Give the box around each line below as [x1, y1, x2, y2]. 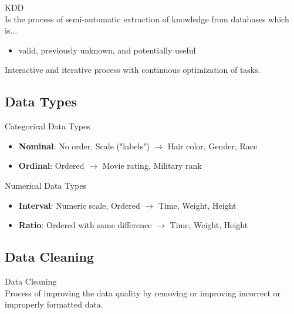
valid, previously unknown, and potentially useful [18, 44, 196, 56]
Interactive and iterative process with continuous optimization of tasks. [5, 64, 261, 76]
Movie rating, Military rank [102, 159, 202, 172]
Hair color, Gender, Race [167, 139, 258, 152]
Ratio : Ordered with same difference [18, 219, 152, 231]
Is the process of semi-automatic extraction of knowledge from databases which [5, 12, 289, 25]
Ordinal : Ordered [18, 159, 85, 172]
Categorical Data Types [5, 120, 90, 132]
